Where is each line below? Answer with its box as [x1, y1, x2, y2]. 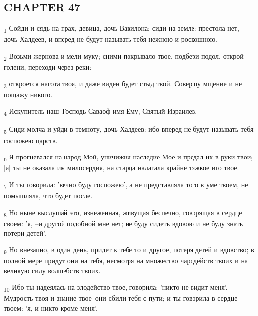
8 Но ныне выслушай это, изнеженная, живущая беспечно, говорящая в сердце [4, 207, 242, 219]
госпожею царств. [4, 135, 58, 145]
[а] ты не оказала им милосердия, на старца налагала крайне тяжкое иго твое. [4, 162, 239, 173]
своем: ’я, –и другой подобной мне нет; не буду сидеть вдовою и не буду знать [4, 218, 243, 228]
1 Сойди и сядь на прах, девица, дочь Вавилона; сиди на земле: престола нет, [4, 23, 239, 34]
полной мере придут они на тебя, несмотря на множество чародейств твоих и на [4, 255, 248, 266]
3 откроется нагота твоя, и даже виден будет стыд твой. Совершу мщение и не [4, 78, 242, 90]
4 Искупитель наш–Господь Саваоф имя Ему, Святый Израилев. [4, 106, 197, 118]
